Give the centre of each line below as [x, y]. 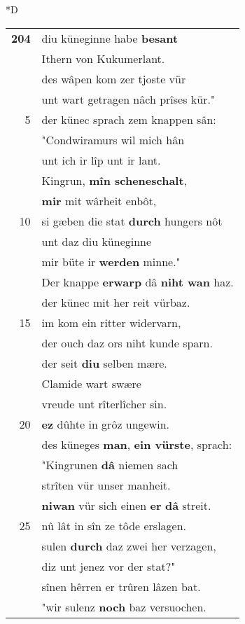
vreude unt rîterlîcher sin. [104, 403]
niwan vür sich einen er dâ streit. [126, 505]
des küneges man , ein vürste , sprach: [137, 444]
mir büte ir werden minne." [111, 261]
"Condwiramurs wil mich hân [113, 139]
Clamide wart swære [91, 383]
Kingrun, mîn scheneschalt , [114, 180]
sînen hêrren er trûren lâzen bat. [121, 586]
